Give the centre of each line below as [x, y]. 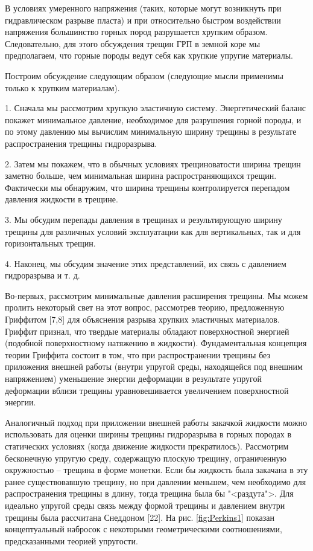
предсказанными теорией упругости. [71, 540]
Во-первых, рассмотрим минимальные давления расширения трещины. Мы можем [156, 295]
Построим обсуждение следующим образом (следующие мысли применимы [144, 75]
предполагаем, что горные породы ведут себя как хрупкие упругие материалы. [149, 55]
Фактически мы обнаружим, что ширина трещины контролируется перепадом [147, 187]
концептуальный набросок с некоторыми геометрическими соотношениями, [144, 529]
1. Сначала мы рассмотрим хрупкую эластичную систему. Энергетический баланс [155, 108]
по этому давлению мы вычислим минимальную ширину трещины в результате [151, 131]
